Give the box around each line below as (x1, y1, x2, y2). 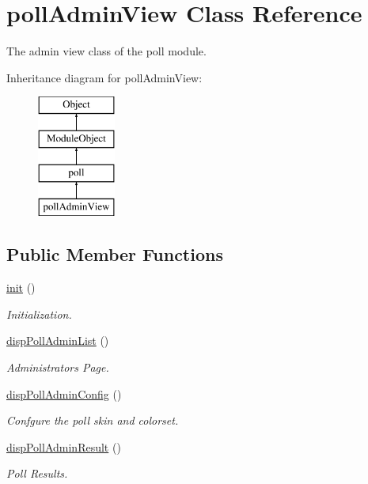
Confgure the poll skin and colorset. (6, 412, 179, 429)
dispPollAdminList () (6, 332, 109, 349)
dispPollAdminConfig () (6, 385, 122, 402)
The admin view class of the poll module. (6, 43, 207, 59)
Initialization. (6, 305, 72, 322)
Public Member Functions (6, 242, 223, 267)
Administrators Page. (6, 359, 109, 376)
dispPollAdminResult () (6, 438, 121, 455)
